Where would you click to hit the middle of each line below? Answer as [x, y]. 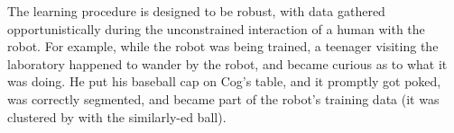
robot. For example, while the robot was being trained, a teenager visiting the [223, 46]
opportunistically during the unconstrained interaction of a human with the [216, 28]
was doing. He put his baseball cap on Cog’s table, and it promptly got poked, [224, 81]
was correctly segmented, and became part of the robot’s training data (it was [223, 98]
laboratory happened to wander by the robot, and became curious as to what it [227, 63]
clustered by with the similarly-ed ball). [117, 116]
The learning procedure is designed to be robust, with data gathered [196, 11]
